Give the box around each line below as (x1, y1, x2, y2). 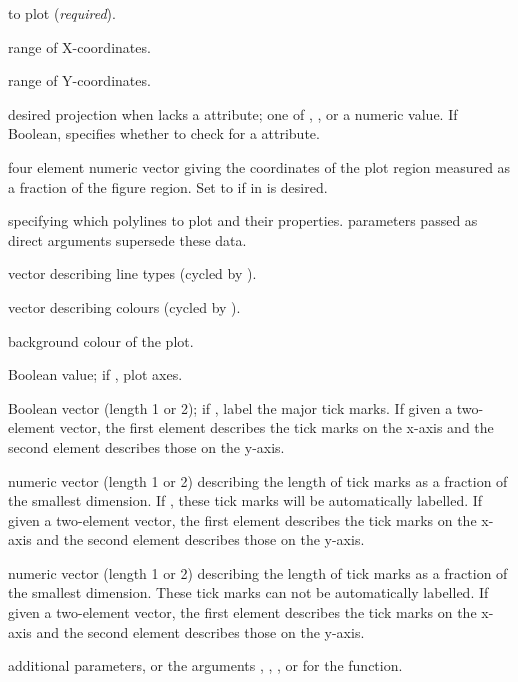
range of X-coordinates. (8, 36, 151, 57)
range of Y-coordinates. (8, 70, 151, 91)
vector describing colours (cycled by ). (8, 296, 241, 317)
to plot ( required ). (8, 3, 116, 23)
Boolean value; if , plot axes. (8, 364, 183, 385)
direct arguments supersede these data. (8, 229, 247, 250)
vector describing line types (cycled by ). (8, 263, 257, 284)
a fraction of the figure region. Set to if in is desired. (8, 176, 328, 197)
